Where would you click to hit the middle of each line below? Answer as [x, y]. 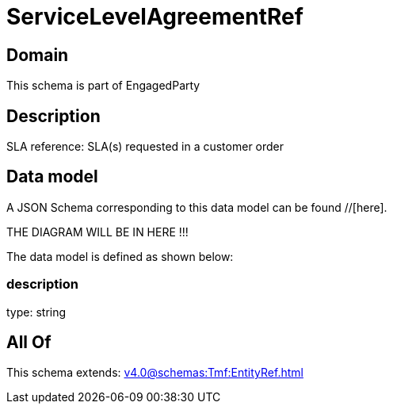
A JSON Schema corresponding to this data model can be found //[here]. [197, 207]
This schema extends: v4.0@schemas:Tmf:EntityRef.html [155, 373]
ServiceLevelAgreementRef [155, 17]
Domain [38, 55]
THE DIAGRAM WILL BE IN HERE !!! [97, 232]
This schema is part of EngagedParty [103, 86]
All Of [29, 343]
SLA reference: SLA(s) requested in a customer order [145, 147]
